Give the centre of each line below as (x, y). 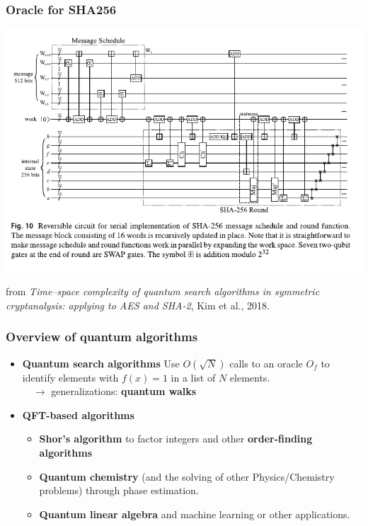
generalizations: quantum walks (124, 391)
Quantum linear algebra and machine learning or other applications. (195, 514)
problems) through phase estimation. (119, 490)
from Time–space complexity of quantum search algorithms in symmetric (163, 291)
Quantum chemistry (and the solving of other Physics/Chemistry (187, 476)
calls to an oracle (266, 363)
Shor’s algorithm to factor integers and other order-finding (176, 439)
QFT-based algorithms (78, 414)
